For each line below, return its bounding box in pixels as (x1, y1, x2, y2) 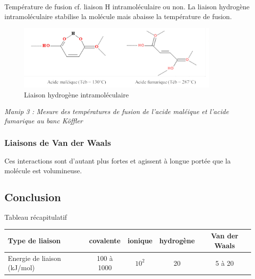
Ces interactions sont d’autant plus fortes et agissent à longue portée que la (4, 155, 231, 165)
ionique (127, 235, 153, 246)
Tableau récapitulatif (4, 212, 67, 222)
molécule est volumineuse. (4, 165, 82, 175)
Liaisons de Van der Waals (4, 136, 111, 148)
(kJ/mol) (8, 262, 35, 273)
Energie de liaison (8, 253, 61, 263)
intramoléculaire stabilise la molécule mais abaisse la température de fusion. (4, 11, 232, 21)
